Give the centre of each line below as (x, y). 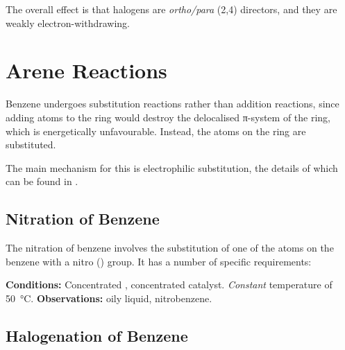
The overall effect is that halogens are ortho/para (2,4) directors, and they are (171, 9)
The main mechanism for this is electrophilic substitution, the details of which (172, 167)
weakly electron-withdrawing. (68, 23)
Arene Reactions (86, 70)
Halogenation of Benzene (97, 335)
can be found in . (42, 181)
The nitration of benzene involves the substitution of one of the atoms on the (170, 248)
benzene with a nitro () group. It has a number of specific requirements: (159, 261)
